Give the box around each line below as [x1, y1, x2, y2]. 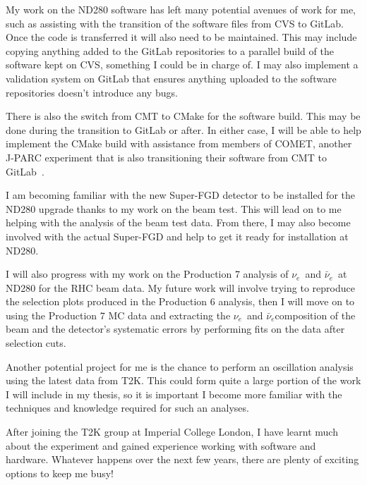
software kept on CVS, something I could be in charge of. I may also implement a [6, 57, 359, 72]
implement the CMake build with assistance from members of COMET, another [6, 136, 352, 151]
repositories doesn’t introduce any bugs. [6, 85, 178, 99]
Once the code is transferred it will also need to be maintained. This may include [6, 30, 357, 44]
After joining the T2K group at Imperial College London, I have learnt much [6, 424, 338, 439]
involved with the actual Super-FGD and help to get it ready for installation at [6, 228, 349, 243]
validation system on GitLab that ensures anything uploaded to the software [6, 70, 337, 85]
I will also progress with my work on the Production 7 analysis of [6, 266, 289, 281]
